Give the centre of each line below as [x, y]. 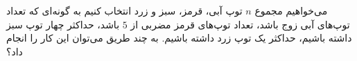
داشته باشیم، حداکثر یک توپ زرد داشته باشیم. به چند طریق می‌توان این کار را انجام [179, 38]
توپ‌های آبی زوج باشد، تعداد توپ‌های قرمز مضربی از [240, 24]
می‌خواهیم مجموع [291, 10]
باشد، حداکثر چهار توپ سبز [63, 24]
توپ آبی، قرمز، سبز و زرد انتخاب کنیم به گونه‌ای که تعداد [124, 10]
